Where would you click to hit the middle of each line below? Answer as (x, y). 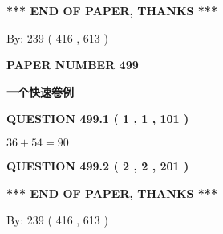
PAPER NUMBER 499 (73, 65)
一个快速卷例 (40, 91)
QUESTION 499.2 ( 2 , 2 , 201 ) (98, 165)
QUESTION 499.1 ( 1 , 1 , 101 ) (98, 119)
